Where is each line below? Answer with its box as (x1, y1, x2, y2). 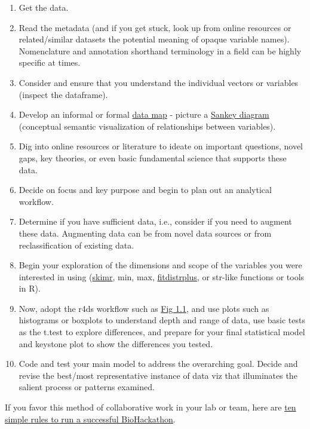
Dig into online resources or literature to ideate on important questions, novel (19, 140, 303, 152)
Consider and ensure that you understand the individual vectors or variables (19, 76, 299, 88)
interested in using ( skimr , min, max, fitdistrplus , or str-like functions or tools (19, 270, 305, 283)
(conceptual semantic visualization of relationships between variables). (19, 119, 276, 132)
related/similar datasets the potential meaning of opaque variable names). (19, 33, 290, 45)
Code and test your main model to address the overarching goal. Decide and (19, 357, 298, 370)
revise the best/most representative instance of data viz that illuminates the (19, 369, 297, 381)
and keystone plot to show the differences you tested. (19, 337, 213, 350)
